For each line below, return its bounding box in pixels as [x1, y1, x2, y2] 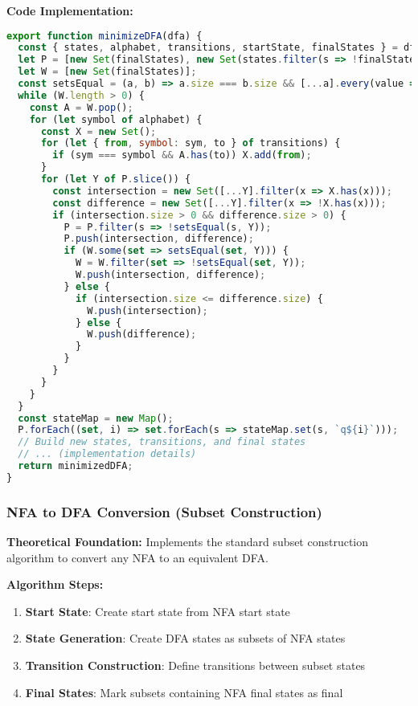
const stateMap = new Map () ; [18, 412, 174, 424]
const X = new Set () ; [40, 125, 157, 137]
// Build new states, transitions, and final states [18, 436, 306, 448]
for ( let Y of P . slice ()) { [40, 173, 191, 186]
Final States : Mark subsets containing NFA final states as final [25, 684, 343, 700]
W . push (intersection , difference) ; [75, 269, 266, 281]
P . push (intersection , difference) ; [64, 233, 254, 245]
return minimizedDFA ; [18, 460, 133, 472]
